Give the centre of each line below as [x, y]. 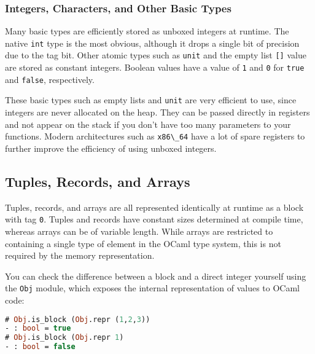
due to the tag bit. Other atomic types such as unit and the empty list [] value [156, 55]
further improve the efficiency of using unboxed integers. [111, 148]
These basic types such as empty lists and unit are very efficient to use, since [151, 100]
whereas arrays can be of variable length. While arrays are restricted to [139, 231]
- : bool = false [40, 347]
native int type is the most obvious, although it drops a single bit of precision [152, 43]
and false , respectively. [50, 79]
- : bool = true [38, 328]
